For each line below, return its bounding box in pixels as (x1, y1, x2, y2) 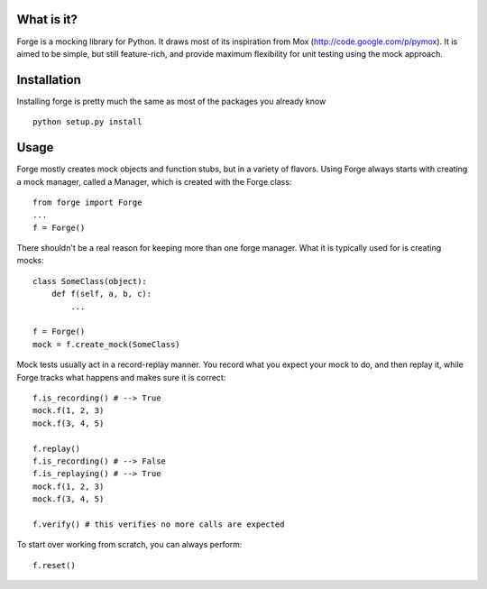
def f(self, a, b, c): (51, 289, 152, 299)
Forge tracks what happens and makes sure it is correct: (16, 372, 226, 382)
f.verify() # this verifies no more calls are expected (32, 519, 285, 529)
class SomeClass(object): (32, 276, 148, 286)
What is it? (16, 12, 78, 27)
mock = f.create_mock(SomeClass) (32, 339, 180, 349)
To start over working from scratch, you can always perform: (16, 539, 243, 550)
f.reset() (32, 560, 76, 570)
